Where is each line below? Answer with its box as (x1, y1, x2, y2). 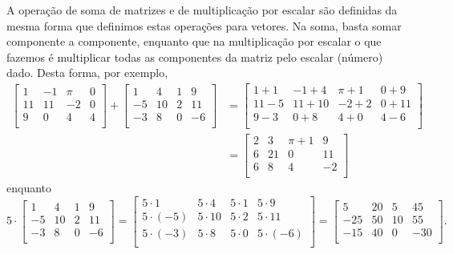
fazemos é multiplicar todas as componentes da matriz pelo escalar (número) (6, 48, 383, 65)
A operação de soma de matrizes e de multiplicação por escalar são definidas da (6, 2, 398, 18)
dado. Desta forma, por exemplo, (6, 64, 168, 81)
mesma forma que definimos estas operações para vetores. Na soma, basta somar (6, 17, 402, 34)
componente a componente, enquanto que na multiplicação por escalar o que (6, 33, 382, 50)
